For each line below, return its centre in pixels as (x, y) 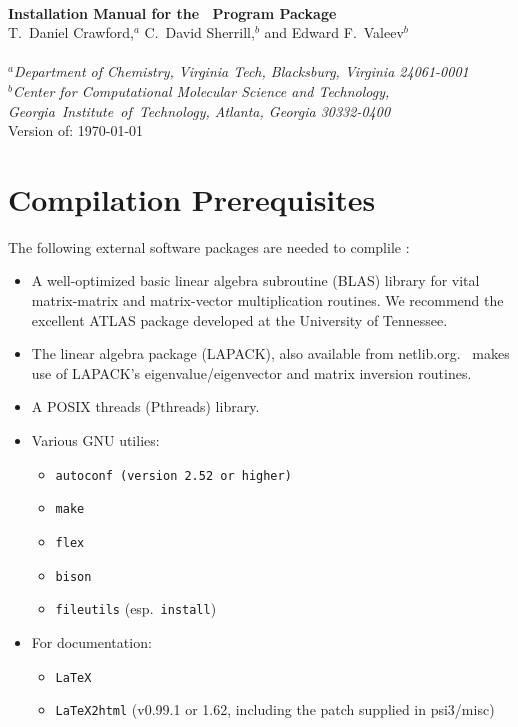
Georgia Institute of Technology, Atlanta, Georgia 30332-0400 (199, 110)
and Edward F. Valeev (334, 32)
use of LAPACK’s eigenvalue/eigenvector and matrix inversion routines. (251, 372)
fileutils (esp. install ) (136, 608)
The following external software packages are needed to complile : (209, 246)
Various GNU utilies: (95, 440)
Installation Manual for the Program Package (172, 12)
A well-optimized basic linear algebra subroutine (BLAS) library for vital (255, 280)
